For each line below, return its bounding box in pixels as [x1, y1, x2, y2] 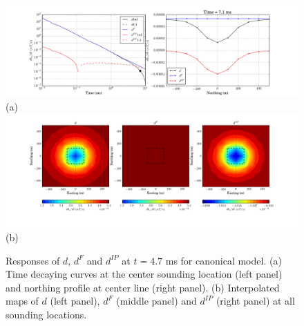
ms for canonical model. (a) [165, 253, 282, 267]
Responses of [6, 253, 60, 267]
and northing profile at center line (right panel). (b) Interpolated [6, 280, 280, 294]
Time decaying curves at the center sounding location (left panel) [6, 267, 283, 281]
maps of [6, 294, 39, 308]
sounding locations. [6, 307, 87, 322]
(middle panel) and [116, 294, 197, 308]
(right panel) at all [216, 294, 295, 308]
